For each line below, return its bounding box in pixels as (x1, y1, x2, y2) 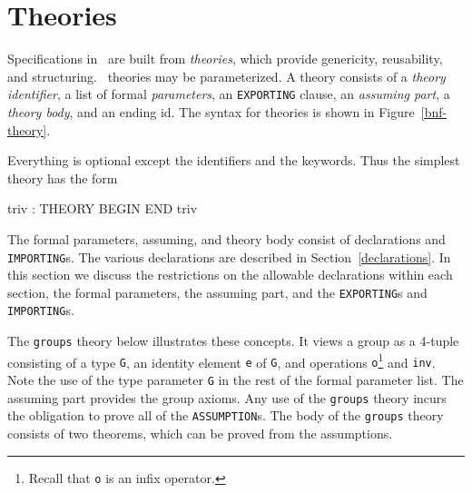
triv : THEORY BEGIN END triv (7, 199, 198, 218)
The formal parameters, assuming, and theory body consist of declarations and (7, 229, 446, 248)
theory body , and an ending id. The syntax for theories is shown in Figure (7, 102, 415, 121)
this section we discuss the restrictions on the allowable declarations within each (7, 265, 453, 284)
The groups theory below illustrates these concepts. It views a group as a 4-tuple (7, 331, 459, 350)
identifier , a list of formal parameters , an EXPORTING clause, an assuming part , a (7, 84, 450, 104)
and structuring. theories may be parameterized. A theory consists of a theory (7, 66, 446, 85)
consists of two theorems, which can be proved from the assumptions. (7, 424, 393, 443)
